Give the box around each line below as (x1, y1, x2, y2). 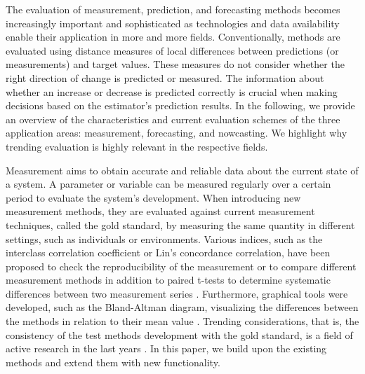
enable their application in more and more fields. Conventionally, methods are (6, 29, 340, 44)
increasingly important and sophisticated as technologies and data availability (6, 15, 340, 30)
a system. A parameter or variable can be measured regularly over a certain (6, 176, 331, 191)
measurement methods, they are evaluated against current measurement (6, 204, 315, 219)
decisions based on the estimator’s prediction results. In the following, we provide (6, 98, 355, 113)
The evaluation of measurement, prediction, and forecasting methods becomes (6, 2, 340, 16)
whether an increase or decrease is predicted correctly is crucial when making (6, 84, 338, 99)
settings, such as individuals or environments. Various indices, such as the (6, 231, 323, 246)
